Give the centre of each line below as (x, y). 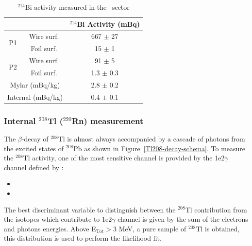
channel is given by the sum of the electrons (183, 219)
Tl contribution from (216, 209)
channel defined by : (34, 167)
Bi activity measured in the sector (77, 7)
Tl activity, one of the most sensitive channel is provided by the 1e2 (124, 158)
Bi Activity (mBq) (109, 24)
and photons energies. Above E (50, 228)
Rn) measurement (108, 120)
